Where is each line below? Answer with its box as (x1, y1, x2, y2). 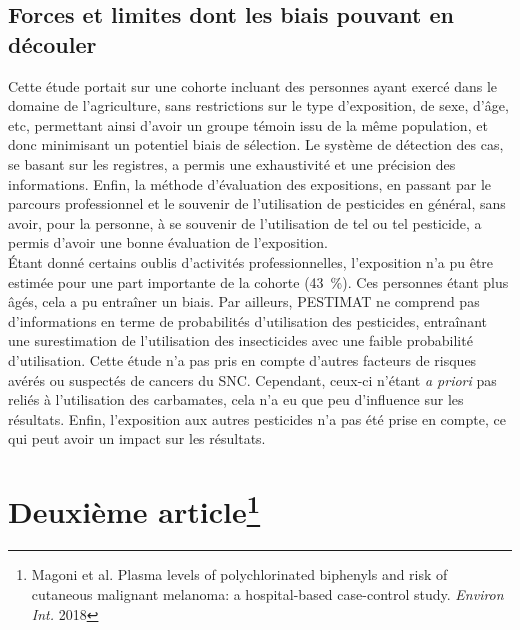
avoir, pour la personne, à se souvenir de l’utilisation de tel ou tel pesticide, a (8, 212, 482, 233)
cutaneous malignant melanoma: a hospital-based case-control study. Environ (31, 583, 504, 604)
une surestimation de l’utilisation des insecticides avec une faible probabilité (8, 330, 473, 351)
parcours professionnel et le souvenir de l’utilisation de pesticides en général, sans (8, 193, 506, 214)
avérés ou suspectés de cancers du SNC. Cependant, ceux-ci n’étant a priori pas (8, 369, 497, 390)
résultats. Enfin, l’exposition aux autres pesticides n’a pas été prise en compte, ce (8, 408, 506, 429)
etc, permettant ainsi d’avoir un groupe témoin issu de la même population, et (8, 114, 488, 135)
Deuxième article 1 (8, 487, 261, 532)
